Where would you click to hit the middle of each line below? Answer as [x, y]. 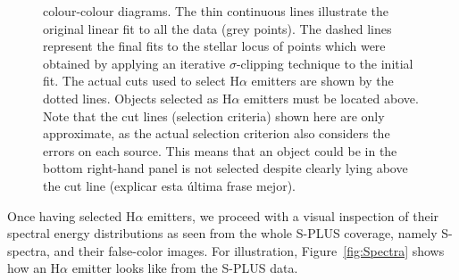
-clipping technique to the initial [325, 63]
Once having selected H [71, 215]
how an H [34, 268]
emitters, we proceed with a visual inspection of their [293, 215]
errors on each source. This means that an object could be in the [220, 150]
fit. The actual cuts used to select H [141, 81]
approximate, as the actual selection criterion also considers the [217, 133]
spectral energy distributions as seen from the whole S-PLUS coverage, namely [222, 233]
